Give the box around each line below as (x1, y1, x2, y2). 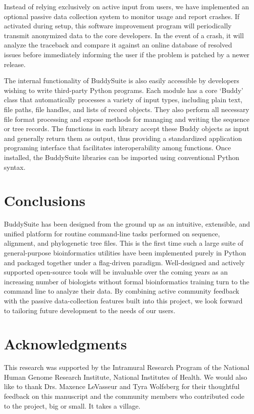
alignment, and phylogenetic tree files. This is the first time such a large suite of (4, 238, 244, 248)
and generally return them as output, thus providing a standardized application (4, 133, 242, 143)
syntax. (4, 161, 26, 172)
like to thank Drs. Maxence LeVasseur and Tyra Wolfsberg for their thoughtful (4, 381, 240, 391)
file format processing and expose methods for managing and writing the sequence (4, 114, 250, 124)
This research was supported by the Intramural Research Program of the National (4, 362, 250, 372)
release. (4, 59, 26, 69)
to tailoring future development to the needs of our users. (4, 305, 175, 315)
